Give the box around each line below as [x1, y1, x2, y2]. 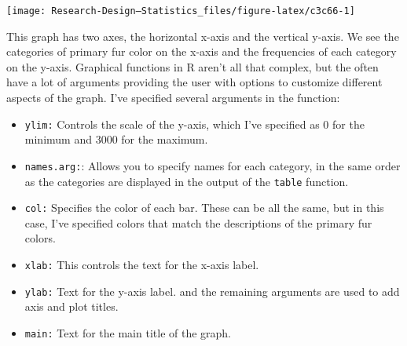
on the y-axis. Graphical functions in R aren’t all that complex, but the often [6, 58, 379, 75]
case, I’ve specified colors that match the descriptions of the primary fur [24, 214, 372, 231]
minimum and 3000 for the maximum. [24, 131, 208, 148]
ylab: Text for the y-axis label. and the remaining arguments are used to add [24, 282, 400, 299]
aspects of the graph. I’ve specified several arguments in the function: [6, 89, 340, 106]
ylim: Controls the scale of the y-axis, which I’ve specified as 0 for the [24, 115, 365, 132]
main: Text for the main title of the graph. [24, 324, 232, 341]
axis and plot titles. [24, 298, 119, 315]
